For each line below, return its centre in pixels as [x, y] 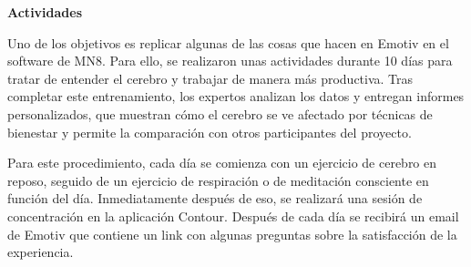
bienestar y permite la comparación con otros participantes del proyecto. [210, 132]
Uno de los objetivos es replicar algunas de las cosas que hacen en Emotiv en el [228, 42]
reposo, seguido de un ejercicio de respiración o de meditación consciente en [218, 180]
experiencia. [41, 252]
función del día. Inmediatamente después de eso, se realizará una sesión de [215, 198]
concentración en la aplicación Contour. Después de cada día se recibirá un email [233, 216]
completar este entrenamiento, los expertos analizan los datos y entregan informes [236, 96]
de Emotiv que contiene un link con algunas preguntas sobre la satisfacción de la [232, 234]
